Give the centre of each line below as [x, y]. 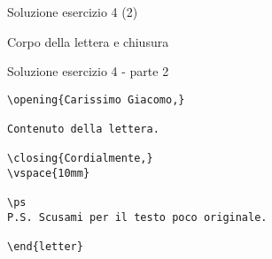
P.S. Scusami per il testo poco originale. [137, 218]
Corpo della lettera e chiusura [88, 41]
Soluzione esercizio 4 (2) [73, 11]
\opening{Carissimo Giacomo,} [96, 99]
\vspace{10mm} [49, 174]
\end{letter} [45, 247]
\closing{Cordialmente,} [80, 159]
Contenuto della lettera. [83, 129]
